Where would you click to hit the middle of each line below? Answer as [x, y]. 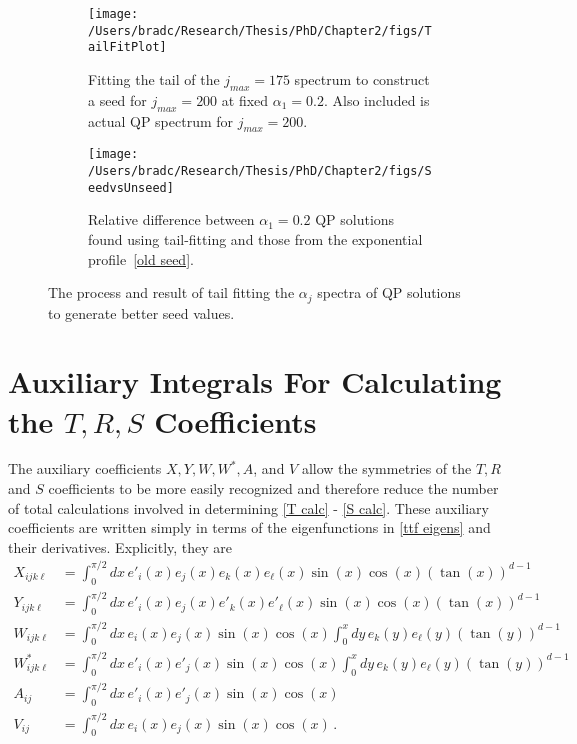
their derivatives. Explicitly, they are [120, 546]
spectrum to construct [362, 78]
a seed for [117, 99]
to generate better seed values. [141, 312]
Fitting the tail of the [154, 78]
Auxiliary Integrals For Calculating [255, 381]
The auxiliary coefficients [85, 468]
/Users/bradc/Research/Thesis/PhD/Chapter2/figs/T [260, 30]
